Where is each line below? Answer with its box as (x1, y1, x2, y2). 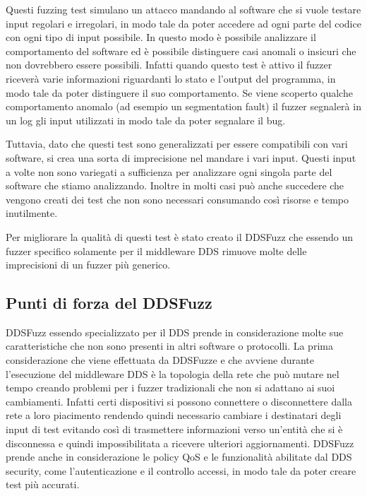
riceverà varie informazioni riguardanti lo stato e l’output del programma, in (6, 71, 336, 85)
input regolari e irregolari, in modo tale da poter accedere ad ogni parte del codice (6, 16, 361, 30)
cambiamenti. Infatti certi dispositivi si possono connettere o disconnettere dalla (6, 394, 352, 408)
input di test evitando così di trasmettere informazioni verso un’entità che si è (6, 422, 343, 437)
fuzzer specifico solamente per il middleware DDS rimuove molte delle (6, 243, 307, 258)
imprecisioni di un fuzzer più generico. (6, 257, 171, 272)
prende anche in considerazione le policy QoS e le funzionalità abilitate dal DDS (6, 449, 352, 464)
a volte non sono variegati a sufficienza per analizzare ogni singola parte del (6, 164, 332, 179)
